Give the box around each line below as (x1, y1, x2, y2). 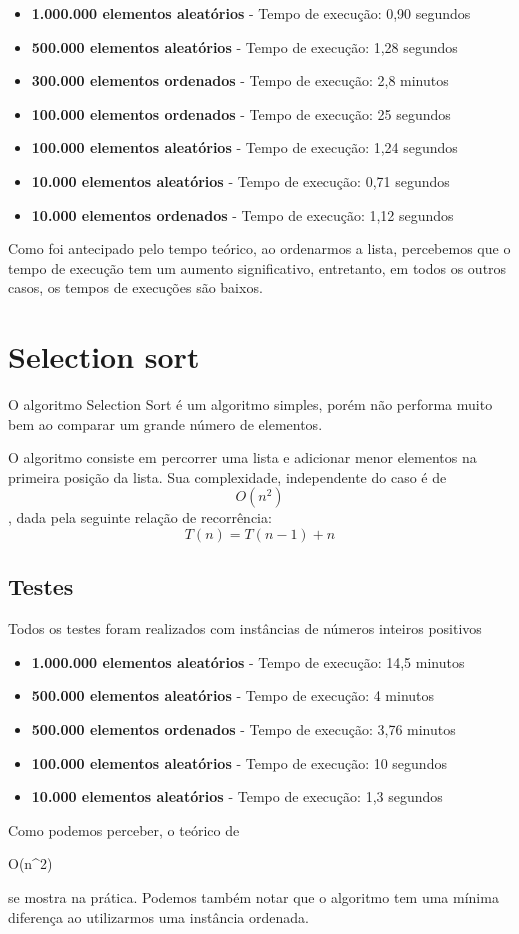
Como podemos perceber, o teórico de (8, 819, 240, 840)
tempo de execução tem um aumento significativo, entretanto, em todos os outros (8, 257, 507, 278)
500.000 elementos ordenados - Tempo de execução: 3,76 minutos (31, 719, 456, 740)
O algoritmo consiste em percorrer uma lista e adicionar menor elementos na (8, 447, 477, 468)
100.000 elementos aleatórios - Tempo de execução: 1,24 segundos (31, 137, 458, 158)
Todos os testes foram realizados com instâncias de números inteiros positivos (8, 618, 482, 639)
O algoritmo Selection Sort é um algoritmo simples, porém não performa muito (8, 394, 493, 415)
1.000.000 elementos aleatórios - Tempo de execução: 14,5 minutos (31, 651, 465, 672)
